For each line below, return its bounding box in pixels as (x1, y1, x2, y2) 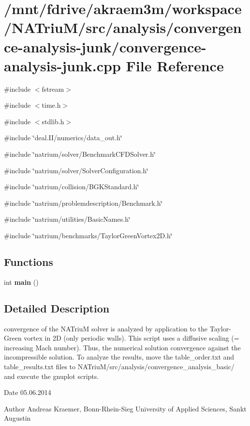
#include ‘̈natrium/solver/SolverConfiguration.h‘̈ (4, 165, 148, 175)
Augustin (4, 413, 31, 423)
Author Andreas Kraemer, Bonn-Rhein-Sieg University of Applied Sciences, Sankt (4, 403, 247, 413)
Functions (4, 254, 53, 269)
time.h (42, 100, 61, 110)
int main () (4, 277, 39, 287)
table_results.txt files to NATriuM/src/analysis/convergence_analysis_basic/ (4, 361, 235, 371)
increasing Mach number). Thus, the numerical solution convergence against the (4, 342, 241, 352)
